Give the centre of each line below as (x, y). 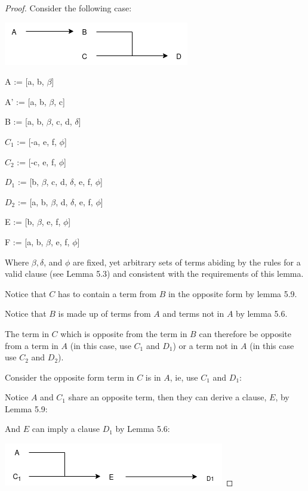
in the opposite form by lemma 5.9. (232, 293)
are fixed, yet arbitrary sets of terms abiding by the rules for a (187, 262)
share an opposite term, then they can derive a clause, (167, 397)
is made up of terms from (104, 314)
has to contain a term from (107, 293)
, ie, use (184, 377)
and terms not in (193, 314)
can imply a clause (66, 429)
